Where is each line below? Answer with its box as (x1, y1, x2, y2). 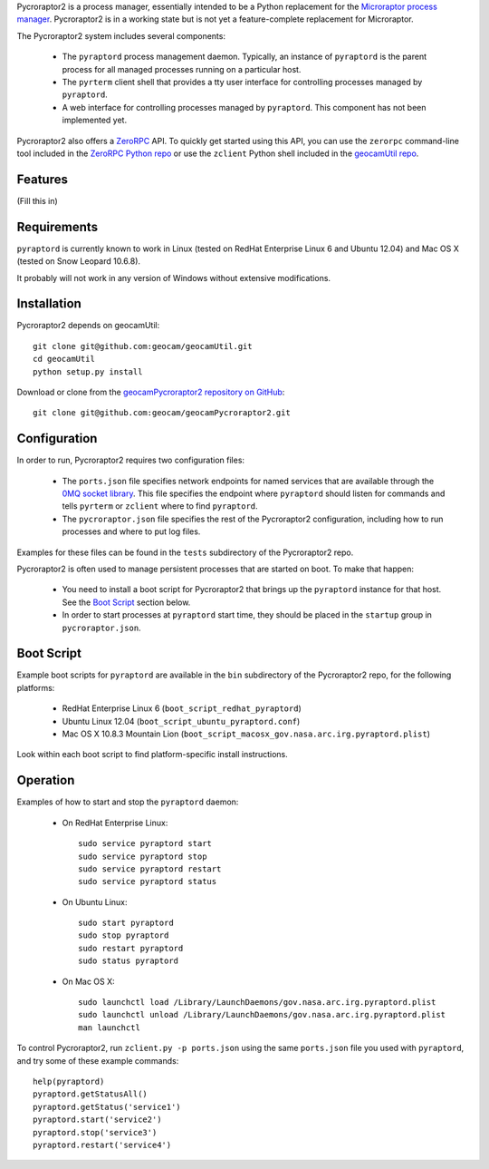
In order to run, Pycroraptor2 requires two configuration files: (16, 454, 244, 466)
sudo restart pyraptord (78, 943, 184, 953)
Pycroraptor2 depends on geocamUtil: (16, 320, 160, 331)
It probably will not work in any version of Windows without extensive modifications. (16, 272, 331, 283)
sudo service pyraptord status (78, 876, 217, 887)
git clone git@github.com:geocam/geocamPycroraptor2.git (33, 408, 292, 418)
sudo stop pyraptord (78, 930, 169, 940)
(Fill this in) (16, 195, 58, 206)
